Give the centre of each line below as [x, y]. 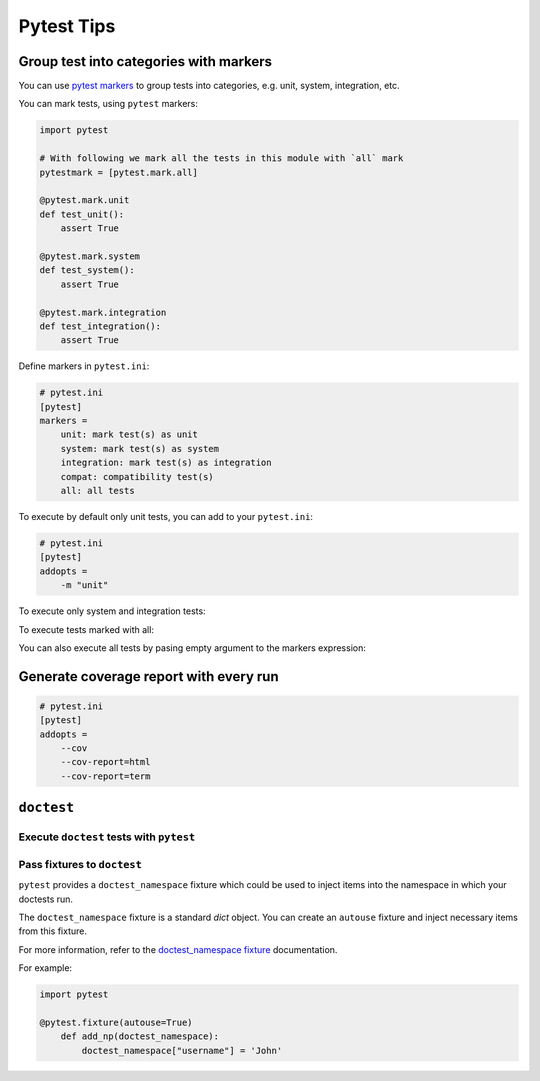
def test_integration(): [100, 326]
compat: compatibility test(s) [137, 476]
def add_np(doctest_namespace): [140, 1036]
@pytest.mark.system [89, 256]
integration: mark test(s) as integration [166, 463]
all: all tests [97, 490]
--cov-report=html [105, 762]
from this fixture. [52, 931]
